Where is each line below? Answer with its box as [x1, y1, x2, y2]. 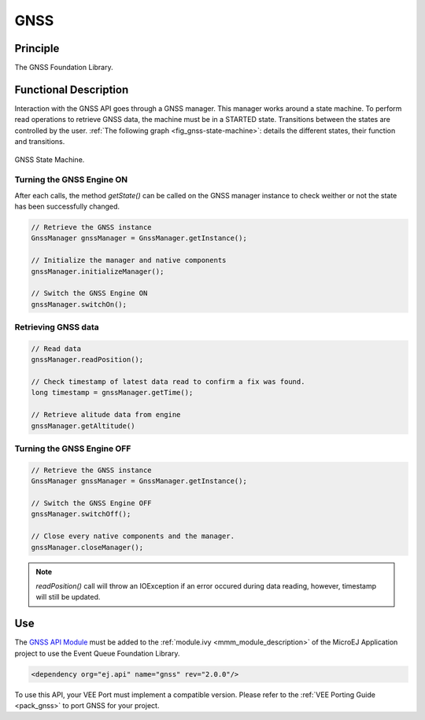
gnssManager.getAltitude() [31, 421, 135, 430]
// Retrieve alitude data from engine [31, 410, 181, 419]
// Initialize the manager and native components [31, 256, 227, 265]
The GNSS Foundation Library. [14, 63, 113, 72]
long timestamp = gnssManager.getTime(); [31, 388, 194, 397]
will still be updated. [35, 593, 101, 602]
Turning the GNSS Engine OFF [14, 443, 131, 454]
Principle [14, 42, 60, 55]
